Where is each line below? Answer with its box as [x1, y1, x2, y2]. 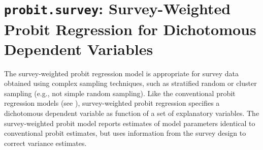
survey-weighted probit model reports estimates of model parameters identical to [4, 117, 255, 128]
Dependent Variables [4, 38, 153, 59]
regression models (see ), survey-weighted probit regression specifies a [4, 98, 220, 108]
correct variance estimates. [4, 137, 87, 148]
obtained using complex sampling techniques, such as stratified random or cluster [4, 78, 257, 88]
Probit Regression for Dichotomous [4, 18, 256, 39]
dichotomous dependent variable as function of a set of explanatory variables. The [4, 108, 259, 118]
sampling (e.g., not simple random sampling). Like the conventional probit [4, 87, 236, 98]
